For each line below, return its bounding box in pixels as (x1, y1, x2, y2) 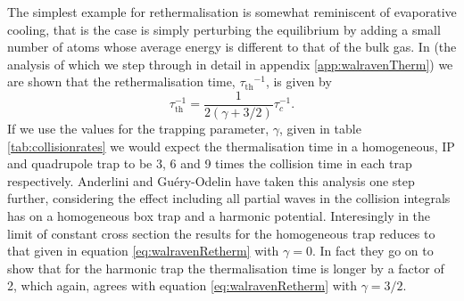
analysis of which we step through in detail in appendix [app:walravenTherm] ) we (7, 54, 453, 73)
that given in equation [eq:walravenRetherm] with (7, 241, 279, 260)
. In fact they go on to (312, 241, 434, 260)
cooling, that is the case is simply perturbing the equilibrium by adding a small (7, 20, 441, 38)
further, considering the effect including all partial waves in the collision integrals (7, 189, 451, 207)
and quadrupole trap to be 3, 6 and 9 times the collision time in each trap (7, 154, 412, 173)
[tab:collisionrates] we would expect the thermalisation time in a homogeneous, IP (7, 136, 455, 155)
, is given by (265, 72, 332, 91)
